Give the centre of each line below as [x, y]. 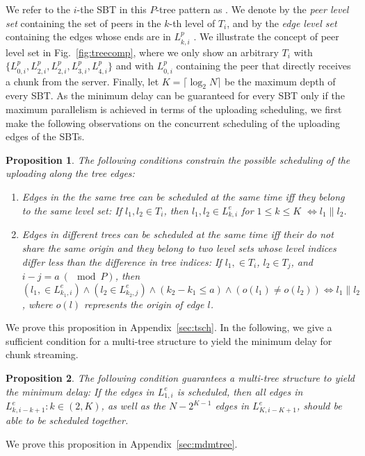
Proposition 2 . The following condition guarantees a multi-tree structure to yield [180, 377]
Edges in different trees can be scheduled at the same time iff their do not [178, 234]
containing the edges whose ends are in [88, 36]
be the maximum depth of [280, 81]
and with [135, 66]
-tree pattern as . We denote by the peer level [252, 9]
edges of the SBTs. [45, 136]
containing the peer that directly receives [263, 66]
